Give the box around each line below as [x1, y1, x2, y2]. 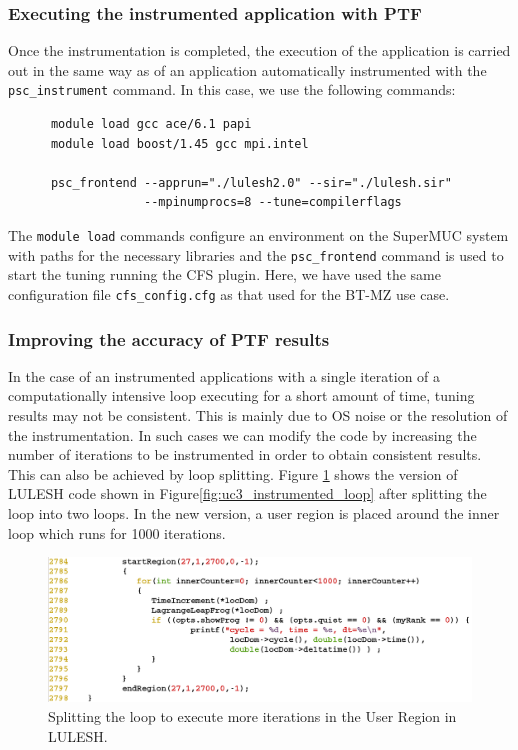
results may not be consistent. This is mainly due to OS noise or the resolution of [8, 405, 508, 425]
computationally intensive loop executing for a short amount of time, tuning [8, 385, 475, 406]
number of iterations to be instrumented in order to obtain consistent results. [8, 444, 482, 465]
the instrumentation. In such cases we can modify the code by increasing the [8, 424, 477, 445]
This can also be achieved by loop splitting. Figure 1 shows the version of [8, 463, 458, 484]
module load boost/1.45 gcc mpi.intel [50, 136, 309, 151]
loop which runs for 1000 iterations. [8, 522, 226, 543]
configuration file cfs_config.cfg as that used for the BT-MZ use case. [8, 283, 450, 304]
